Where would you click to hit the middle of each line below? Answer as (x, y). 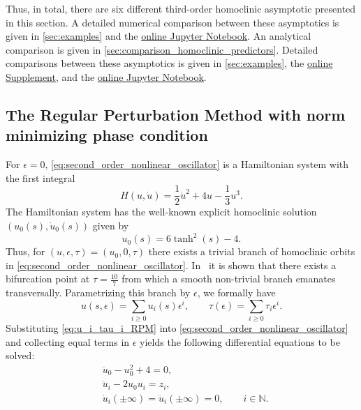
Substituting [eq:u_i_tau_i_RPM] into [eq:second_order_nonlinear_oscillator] (177, 328)
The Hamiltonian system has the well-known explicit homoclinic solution (161, 212)
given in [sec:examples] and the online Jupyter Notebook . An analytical (159, 36)
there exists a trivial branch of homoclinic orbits (252, 251)
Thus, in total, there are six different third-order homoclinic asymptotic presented (181, 8)
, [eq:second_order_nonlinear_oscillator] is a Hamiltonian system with (197, 164)
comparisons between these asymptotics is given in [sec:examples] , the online (169, 63)
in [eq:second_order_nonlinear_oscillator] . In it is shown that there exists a (171, 265)
